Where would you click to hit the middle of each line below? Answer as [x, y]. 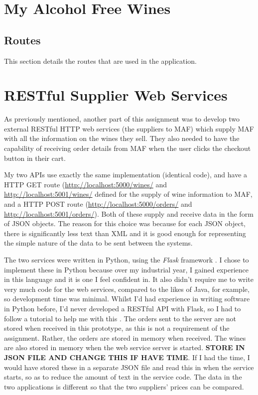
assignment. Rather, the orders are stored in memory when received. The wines [125, 337]
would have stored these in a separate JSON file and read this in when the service [129, 367]
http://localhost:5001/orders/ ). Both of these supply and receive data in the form [129, 213]
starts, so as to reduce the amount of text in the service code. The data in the [123, 377]
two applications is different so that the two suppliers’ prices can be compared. [124, 386]
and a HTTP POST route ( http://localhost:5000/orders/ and [98, 204]
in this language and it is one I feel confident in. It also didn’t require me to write [129, 279]
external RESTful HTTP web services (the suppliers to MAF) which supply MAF [129, 128]
